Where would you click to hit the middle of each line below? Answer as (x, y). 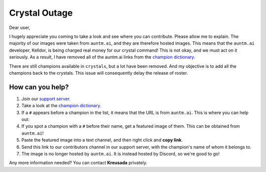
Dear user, (20, 28)
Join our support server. (46, 99)
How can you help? (39, 87)
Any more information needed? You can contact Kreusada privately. (78, 163)
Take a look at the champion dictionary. (61, 106)
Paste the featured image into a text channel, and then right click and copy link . (102, 140)
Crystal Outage (41, 13)
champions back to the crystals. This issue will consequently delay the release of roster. (99, 73)
